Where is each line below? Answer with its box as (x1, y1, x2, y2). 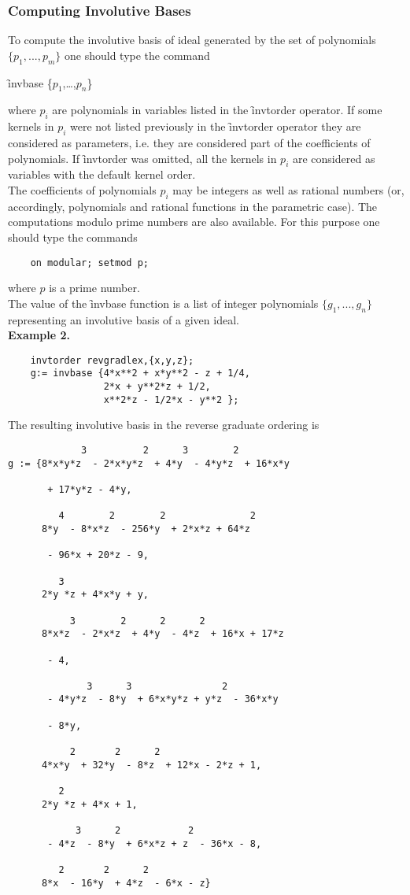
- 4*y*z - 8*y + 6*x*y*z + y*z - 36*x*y (47, 693, 279, 705)
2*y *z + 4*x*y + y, (41, 589, 149, 601)
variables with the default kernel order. (8, 166, 196, 183)
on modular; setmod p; (30, 257, 149, 268)
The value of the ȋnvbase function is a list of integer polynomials (8, 294, 319, 311)
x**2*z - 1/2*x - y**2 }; (103, 394, 239, 405)
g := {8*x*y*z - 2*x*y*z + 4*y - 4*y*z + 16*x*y (8, 457, 290, 469)
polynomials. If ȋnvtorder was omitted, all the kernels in (8, 150, 277, 166)
